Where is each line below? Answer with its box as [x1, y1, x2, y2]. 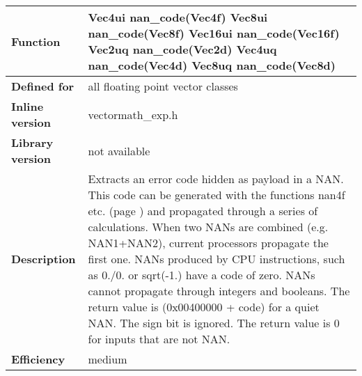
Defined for [11, 78, 74, 94]
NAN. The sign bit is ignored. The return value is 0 [88, 315, 340, 331]
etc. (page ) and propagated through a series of [88, 203, 318, 219]
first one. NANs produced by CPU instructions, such [88, 251, 345, 267]
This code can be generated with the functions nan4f [88, 187, 345, 203]
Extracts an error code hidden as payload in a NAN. [88, 171, 344, 187]
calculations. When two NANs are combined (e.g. [88, 219, 329, 235]
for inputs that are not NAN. [88, 331, 230, 347]
